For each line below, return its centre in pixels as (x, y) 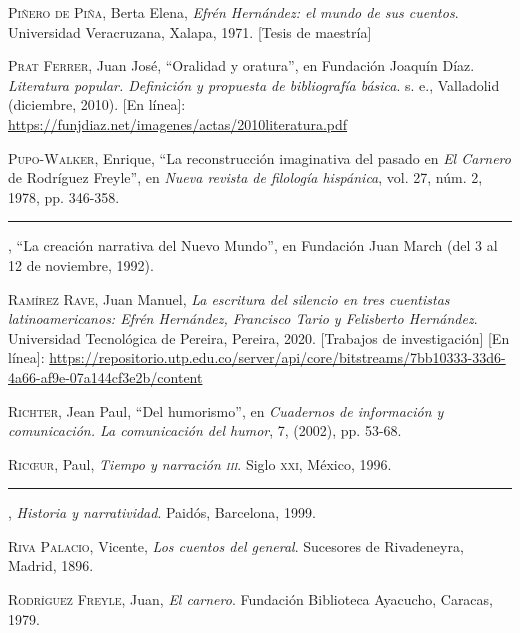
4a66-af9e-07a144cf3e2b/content (105, 376)
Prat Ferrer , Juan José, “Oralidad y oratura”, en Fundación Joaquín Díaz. (241, 65)
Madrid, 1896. (51, 565)
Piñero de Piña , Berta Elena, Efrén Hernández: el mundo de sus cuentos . (233, 12)
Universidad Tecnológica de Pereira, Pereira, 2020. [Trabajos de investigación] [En (259, 337)
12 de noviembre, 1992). (81, 264)
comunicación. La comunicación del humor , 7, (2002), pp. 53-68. (205, 430)
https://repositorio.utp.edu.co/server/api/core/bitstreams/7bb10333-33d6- (277, 357)
